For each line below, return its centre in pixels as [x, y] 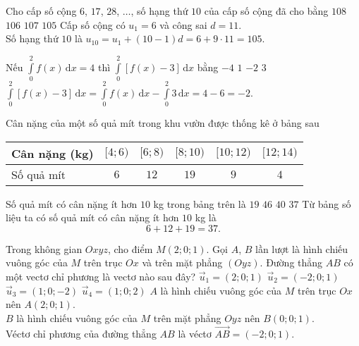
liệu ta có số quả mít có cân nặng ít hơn [92, 217]
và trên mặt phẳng [182, 262]
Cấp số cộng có [93, 24]
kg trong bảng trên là [200, 203]
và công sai [183, 24]
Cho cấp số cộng [41, 11]
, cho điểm [130, 248]
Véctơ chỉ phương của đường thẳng [81, 333]
